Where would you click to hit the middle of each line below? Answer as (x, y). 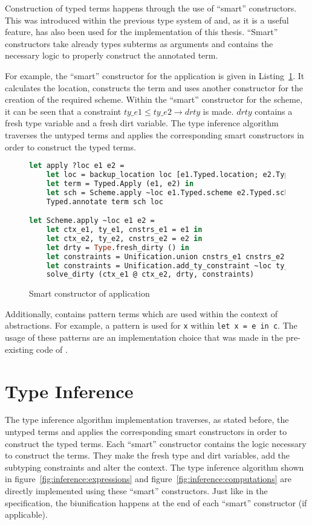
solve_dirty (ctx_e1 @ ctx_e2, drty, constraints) (150, 275)
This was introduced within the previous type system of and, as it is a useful (147, 20)
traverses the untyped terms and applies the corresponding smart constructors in (154, 134)
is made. (218, 111)
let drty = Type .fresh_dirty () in (118, 247)
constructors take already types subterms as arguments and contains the (139, 43)
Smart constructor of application (89, 293)
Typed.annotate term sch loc (105, 201)
